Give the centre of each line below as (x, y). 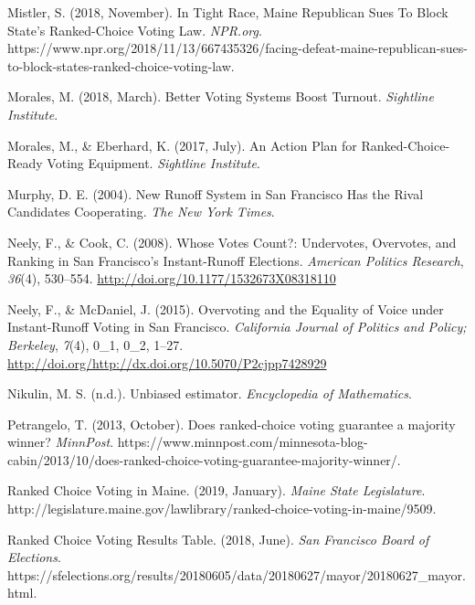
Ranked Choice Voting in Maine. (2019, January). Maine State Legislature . (216, 490)
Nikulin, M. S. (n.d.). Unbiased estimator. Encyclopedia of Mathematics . (210, 393)
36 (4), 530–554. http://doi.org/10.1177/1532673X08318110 (172, 278)
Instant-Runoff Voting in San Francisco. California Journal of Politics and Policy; (237, 327)
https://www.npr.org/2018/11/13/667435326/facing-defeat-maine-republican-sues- (237, 48)
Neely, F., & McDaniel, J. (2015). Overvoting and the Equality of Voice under (226, 308)
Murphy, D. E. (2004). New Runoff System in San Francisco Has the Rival (216, 193)
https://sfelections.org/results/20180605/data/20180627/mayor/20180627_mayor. (237, 574)
